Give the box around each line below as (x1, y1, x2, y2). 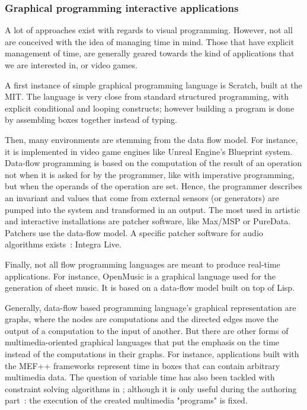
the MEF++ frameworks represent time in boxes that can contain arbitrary (5, 359, 280, 371)
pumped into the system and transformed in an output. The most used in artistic (5, 203, 300, 215)
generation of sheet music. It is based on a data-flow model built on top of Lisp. (5, 281, 295, 294)
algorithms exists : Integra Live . (5, 238, 121, 250)
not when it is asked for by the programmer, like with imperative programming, (5, 168, 295, 180)
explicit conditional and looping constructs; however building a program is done (5, 101, 295, 114)
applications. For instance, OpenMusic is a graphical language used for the (5, 269, 276, 282)
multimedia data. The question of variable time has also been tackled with (5, 371, 275, 383)
